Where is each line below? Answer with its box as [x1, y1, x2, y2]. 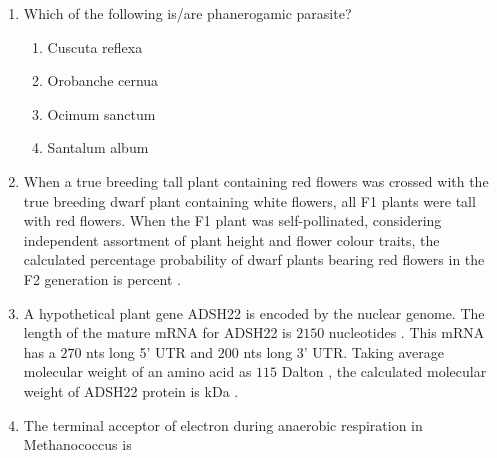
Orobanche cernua [47, 70, 159, 91]
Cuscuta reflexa [47, 36, 143, 57]
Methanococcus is [23, 434, 132, 455]
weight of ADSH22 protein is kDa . [23, 380, 239, 401]
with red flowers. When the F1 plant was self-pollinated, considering [23, 210, 442, 231]
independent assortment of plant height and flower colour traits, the [23, 229, 440, 250]
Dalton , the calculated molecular [281, 361, 487, 382]
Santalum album [47, 137, 149, 158]
